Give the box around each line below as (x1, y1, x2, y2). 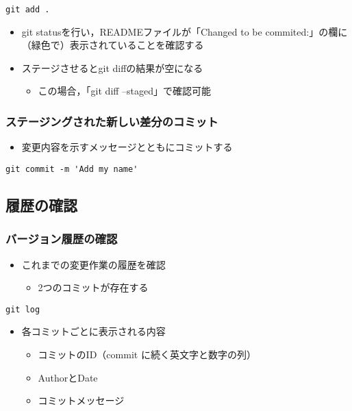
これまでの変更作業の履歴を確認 (21, 257, 166, 271)
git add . (5, 5, 50, 14)
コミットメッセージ (38, 393, 125, 408)
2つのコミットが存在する (38, 280, 149, 295)
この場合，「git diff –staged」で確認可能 (38, 84, 212, 98)
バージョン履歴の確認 (5, 230, 118, 247)
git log (5, 304, 40, 314)
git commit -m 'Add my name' (5, 164, 138, 174)
